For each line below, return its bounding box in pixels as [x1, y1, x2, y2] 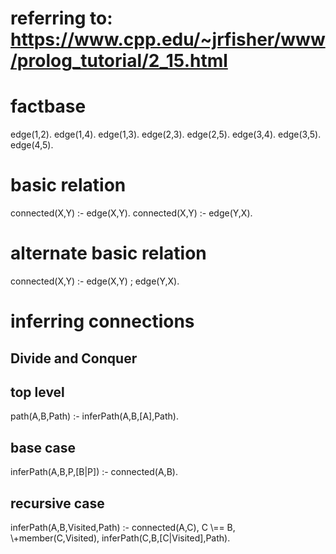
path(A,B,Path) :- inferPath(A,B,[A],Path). [10, 410, 179, 422]
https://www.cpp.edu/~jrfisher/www [10, 28, 326, 51]
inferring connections [10, 310, 195, 333]
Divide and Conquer [10, 350, 138, 367]
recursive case [10, 495, 105, 512]
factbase [10, 95, 87, 118]
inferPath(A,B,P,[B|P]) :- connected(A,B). [10, 466, 178, 478]
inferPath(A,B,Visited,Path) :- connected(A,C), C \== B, [10, 522, 236, 534]
